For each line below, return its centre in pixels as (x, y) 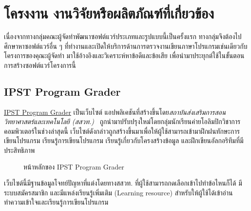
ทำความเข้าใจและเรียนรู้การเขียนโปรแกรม (56, 202)
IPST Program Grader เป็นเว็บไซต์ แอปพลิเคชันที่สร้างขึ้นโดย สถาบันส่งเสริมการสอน (115, 112)
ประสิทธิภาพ (19, 150)
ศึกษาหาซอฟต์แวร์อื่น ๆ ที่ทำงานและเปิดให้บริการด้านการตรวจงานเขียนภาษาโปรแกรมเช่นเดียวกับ (126, 46)
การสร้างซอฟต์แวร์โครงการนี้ (40, 65)
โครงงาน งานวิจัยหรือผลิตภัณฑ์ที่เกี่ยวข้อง (109, 13)
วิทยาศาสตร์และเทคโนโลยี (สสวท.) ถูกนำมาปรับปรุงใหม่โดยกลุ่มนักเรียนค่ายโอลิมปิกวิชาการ (122, 121)
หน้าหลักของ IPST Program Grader (74, 166)
